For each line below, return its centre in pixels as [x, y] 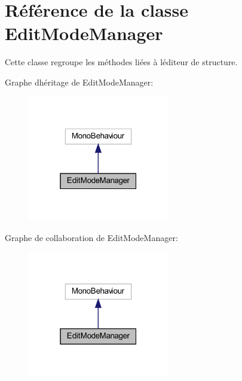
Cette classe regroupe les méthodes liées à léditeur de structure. [121, 62]
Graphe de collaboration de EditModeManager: [91, 237]
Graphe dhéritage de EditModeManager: [79, 82]
